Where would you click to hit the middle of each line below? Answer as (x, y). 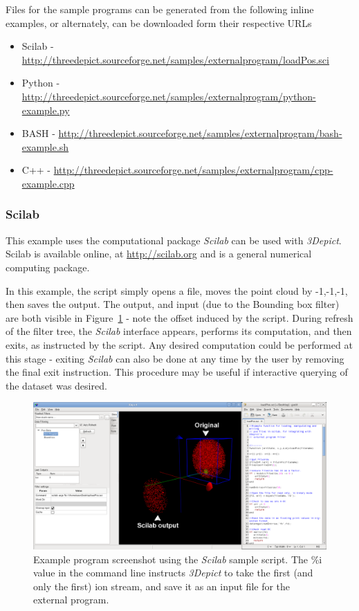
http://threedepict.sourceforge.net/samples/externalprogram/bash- (200, 133)
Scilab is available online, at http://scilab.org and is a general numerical (159, 254)
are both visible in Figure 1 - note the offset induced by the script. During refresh (179, 317)
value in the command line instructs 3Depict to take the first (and (173, 573)
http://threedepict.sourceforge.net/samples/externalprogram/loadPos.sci (175, 59)
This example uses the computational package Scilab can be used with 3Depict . (174, 240)
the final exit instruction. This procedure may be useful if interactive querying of (177, 372)
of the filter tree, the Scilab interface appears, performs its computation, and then (179, 331)
